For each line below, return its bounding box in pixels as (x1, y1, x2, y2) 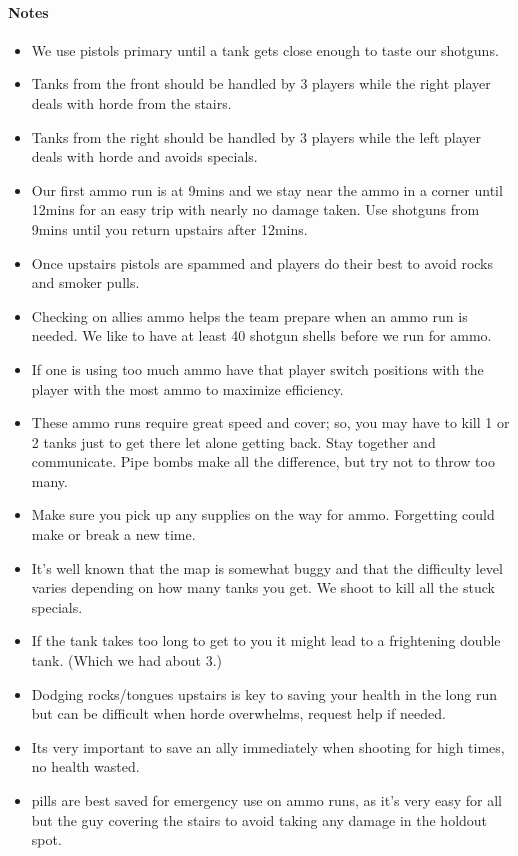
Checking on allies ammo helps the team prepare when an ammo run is (31, 305, 468, 326)
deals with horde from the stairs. (31, 92, 232, 113)
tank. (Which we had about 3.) (31, 650, 222, 671)
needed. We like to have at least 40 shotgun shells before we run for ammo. (31, 325, 492, 346)
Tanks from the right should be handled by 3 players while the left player (31, 126, 481, 147)
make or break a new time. (31, 524, 196, 545)
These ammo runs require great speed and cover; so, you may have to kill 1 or (31, 412, 510, 433)
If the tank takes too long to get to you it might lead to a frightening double (31, 630, 501, 651)
